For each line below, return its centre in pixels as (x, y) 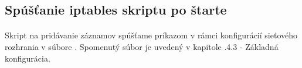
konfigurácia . (28, 58)
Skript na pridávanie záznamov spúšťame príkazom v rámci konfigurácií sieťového (151, 35)
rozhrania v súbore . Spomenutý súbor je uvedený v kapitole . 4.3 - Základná (142, 46)
